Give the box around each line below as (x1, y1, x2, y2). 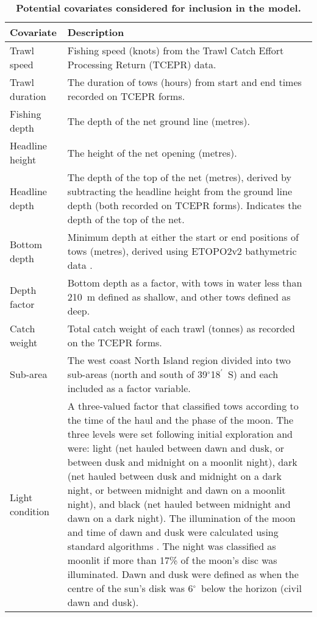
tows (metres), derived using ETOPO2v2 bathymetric (67, 244, 297, 258)
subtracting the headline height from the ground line (67, 184, 292, 198)
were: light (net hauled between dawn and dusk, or (67, 441, 285, 455)
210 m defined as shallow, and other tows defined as (67, 290, 291, 304)
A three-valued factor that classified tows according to (67, 399, 299, 413)
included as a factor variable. (67, 381, 191, 395)
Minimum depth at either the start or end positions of (67, 230, 299, 244)
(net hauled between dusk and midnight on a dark (67, 469, 282, 483)
